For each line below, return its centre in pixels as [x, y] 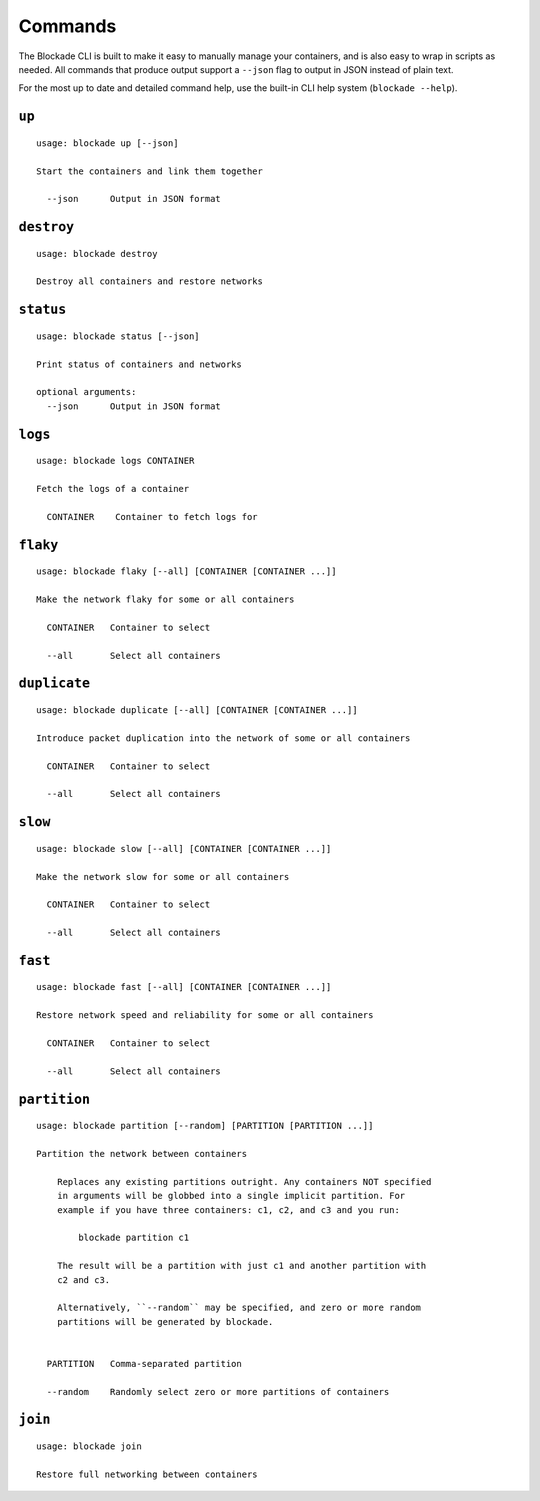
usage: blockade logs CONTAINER [115, 461]
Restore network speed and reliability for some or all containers [205, 1015]
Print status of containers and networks [139, 364]
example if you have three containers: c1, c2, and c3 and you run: [228, 1209]
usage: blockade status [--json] [118, 336]
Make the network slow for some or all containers [163, 876]
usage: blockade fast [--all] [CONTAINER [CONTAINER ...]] [184, 987]
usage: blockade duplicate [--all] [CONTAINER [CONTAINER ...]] [197, 709]
